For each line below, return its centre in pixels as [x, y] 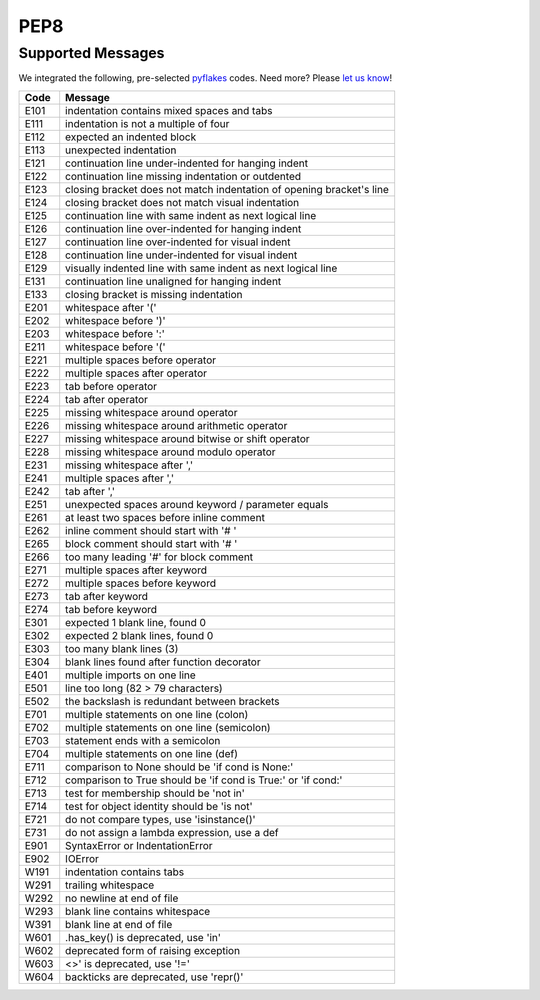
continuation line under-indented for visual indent [181, 255]
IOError [82, 858]
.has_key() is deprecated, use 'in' [143, 937]
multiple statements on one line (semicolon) [168, 727]
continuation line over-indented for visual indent [178, 242]
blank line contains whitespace [138, 911]
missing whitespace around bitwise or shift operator [187, 438]
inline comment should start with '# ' [151, 530]
